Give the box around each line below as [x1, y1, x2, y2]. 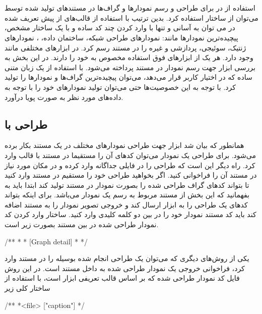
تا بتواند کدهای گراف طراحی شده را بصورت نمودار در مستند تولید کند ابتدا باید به [5, 179, 249, 190]
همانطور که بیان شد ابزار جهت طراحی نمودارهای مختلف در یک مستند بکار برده [5, 140, 244, 150]
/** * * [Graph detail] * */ [5, 236, 88, 246]
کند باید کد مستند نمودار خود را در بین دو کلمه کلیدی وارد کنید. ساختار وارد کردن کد [5, 209, 256, 220]
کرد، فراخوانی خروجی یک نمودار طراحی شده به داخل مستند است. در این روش [5, 263, 245, 273]
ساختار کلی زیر [5, 283, 50, 293]
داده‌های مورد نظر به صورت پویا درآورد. [5, 91, 123, 102]
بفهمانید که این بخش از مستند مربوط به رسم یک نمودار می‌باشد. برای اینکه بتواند [5, 189, 249, 200]
